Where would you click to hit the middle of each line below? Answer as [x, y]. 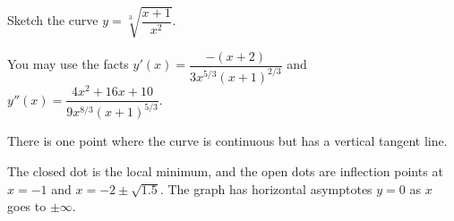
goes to [27, 206]
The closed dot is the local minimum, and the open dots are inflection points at [225, 171]
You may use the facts [68, 64]
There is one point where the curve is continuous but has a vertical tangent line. [227, 141]
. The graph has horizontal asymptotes [266, 188]
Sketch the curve [53, 20]
